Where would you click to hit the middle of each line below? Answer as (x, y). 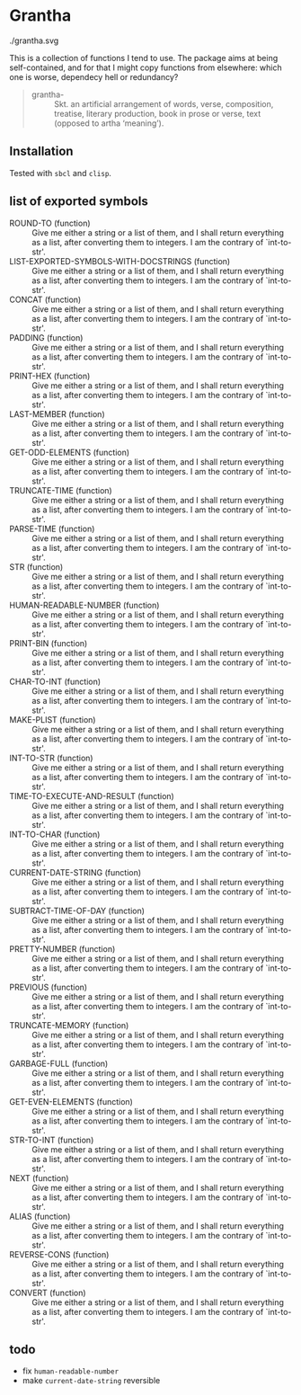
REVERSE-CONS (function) (59, 1254)
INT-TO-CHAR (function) (55, 834)
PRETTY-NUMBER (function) (62, 948)
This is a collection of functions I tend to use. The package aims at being (144, 58)
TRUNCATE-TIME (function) (61, 490)
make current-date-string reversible (91, 1381)
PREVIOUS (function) (49, 987)
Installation (41, 151)
